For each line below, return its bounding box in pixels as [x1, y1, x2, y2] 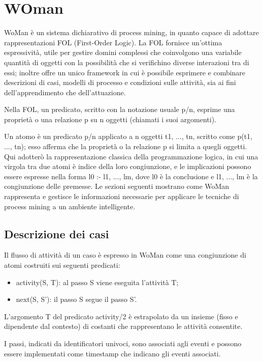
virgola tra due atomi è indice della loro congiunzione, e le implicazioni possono [4, 161, 251, 172]
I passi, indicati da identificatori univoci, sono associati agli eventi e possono [4, 338, 242, 348]
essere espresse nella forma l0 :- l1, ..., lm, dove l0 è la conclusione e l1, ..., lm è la [4, 171, 258, 181]
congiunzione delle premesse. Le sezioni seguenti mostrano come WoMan [4, 181, 229, 191]
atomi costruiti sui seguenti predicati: [4, 260, 120, 270]
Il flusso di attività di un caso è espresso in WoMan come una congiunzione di [4, 249, 246, 260]
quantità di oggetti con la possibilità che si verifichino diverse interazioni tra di [4, 57, 249, 67]
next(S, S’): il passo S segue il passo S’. [16, 294, 137, 304]
